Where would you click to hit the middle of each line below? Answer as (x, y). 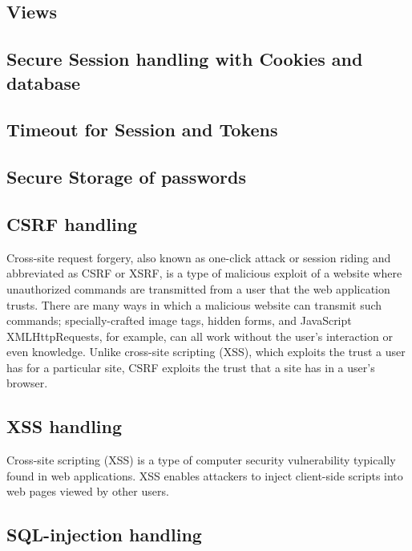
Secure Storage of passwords (126, 177)
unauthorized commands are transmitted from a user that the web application (198, 288)
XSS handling (65, 426)
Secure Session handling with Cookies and (185, 59)
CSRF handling (72, 223)
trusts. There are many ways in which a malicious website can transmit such (194, 304)
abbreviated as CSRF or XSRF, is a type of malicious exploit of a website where (204, 273)
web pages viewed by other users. (88, 491)
